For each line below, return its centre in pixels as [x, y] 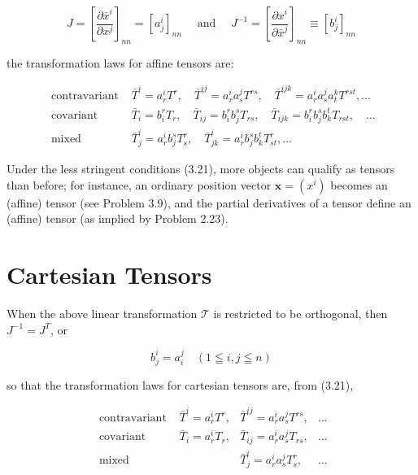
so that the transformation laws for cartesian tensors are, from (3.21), [180, 384]
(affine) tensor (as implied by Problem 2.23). [118, 218]
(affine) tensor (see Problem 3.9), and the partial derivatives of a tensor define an [209, 202]
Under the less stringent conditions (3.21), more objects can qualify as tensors [201, 169]
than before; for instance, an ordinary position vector [139, 184]
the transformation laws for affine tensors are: [120, 62]
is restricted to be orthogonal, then [300, 313]
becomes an [359, 184]
